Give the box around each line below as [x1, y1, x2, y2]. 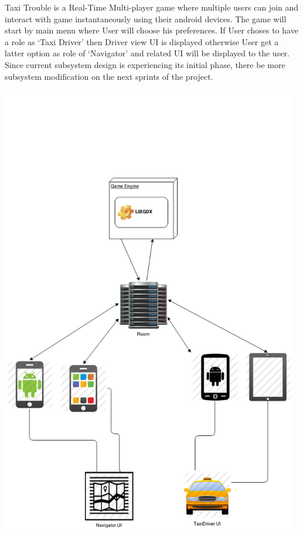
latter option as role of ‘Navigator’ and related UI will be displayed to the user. [5, 47, 290, 59]
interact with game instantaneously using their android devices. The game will [5, 12, 287, 25]
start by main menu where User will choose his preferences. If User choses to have [5, 24, 298, 36]
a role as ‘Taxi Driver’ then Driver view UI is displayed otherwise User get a [5, 35, 279, 48]
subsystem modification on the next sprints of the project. [5, 70, 213, 82]
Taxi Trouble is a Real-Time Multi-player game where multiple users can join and [5, 1, 299, 13]
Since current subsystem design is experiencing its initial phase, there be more [5, 58, 285, 70]
